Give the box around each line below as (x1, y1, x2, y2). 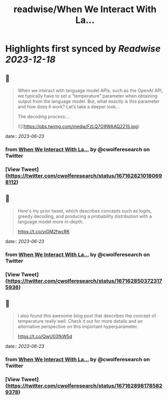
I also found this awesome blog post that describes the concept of (17, 313, 156, 319)
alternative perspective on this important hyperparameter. (17, 324, 138, 330)
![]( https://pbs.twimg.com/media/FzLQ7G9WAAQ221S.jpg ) (17, 124, 140, 129)
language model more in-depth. (17, 219, 84, 225)
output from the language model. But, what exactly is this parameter (17, 98, 160, 104)
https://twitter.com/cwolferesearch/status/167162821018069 (7, 172, 162, 179)
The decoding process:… (17, 113, 70, 119)
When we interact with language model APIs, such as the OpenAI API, (17, 87, 163, 94)
